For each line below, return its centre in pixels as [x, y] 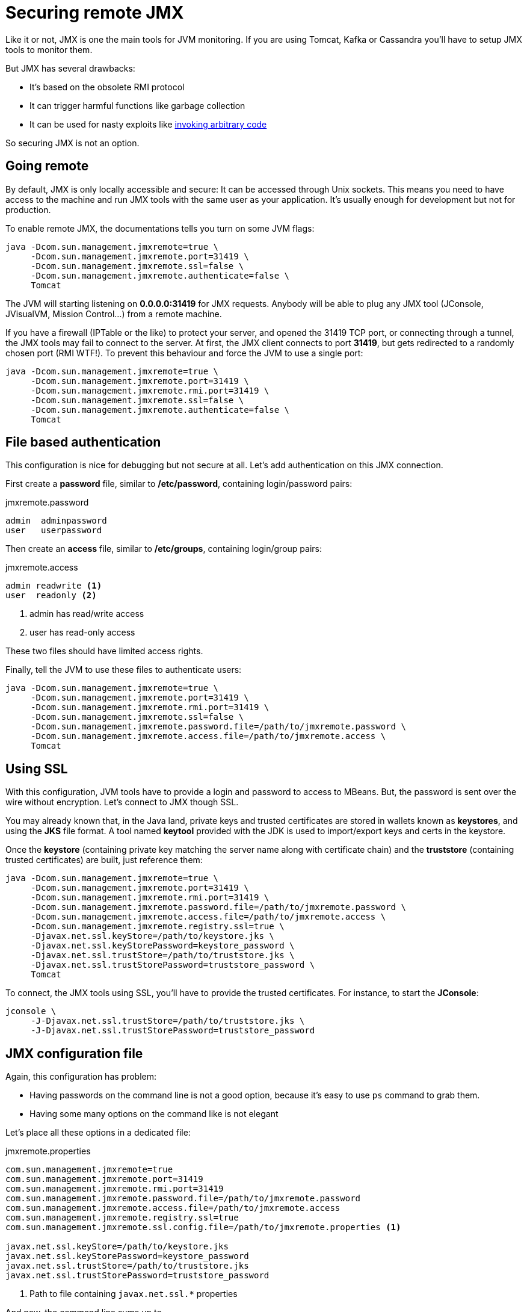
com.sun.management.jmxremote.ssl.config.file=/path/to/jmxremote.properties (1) [203, 1227]
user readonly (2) [51, 596]
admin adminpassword [56, 521]
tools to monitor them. [49, 49]
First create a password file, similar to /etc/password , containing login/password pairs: [179, 484]
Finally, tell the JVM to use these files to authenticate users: [124, 670]
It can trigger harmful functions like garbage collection [137, 105]
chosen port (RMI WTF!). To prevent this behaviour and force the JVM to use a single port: [184, 353]
